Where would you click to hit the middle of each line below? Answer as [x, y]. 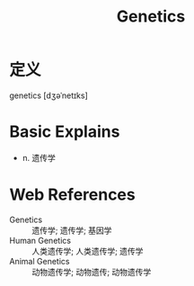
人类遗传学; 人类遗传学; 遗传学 [88, 251]
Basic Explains [65, 132]
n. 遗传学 [39, 157]
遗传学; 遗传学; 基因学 [72, 230]
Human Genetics [40, 240]
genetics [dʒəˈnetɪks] [48, 95]
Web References [73, 195]
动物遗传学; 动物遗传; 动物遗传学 [92, 272]
